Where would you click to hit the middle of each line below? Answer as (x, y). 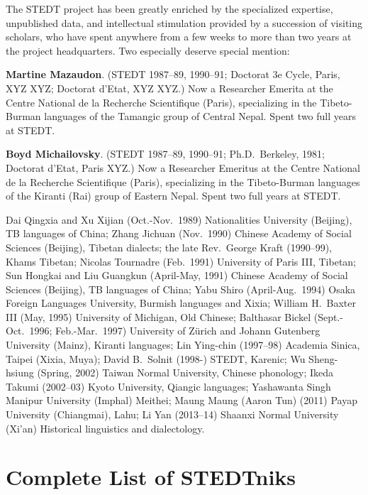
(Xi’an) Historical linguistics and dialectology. (105, 428)
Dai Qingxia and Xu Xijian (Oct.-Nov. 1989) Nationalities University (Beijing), (179, 219)
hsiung (20, 372)
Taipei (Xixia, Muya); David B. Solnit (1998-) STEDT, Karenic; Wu (156, 358)
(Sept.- (328, 316)
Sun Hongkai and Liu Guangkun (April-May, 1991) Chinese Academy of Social (177, 275)
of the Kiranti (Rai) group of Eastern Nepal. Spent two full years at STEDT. (173, 196)
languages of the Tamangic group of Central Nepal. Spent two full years (200, 116)
